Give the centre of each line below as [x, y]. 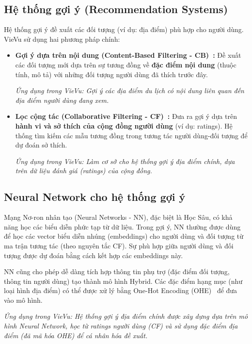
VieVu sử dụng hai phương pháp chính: [62, 39]
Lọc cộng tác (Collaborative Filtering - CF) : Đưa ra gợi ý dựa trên [126, 116]
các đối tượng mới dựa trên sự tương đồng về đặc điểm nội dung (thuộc [126, 64]
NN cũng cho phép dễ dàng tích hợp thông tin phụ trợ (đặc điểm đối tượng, [117, 271]
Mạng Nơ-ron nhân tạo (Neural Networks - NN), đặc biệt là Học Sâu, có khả [118, 217]
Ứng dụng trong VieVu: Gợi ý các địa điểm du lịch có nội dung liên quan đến [130, 90]
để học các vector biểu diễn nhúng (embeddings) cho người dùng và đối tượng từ [124, 236]
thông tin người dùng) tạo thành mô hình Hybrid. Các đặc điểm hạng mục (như [123, 281]
